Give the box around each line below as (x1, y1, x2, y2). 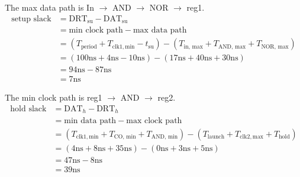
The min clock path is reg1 (5, 91, 102, 104)
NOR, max (261, 43, 289, 50)
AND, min (151, 134, 178, 140)
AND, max (218, 43, 246, 50)
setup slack (11, 14, 51, 23)
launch (207, 134, 225, 140)
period (80, 43, 97, 50)
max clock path (126, 116, 182, 125)
